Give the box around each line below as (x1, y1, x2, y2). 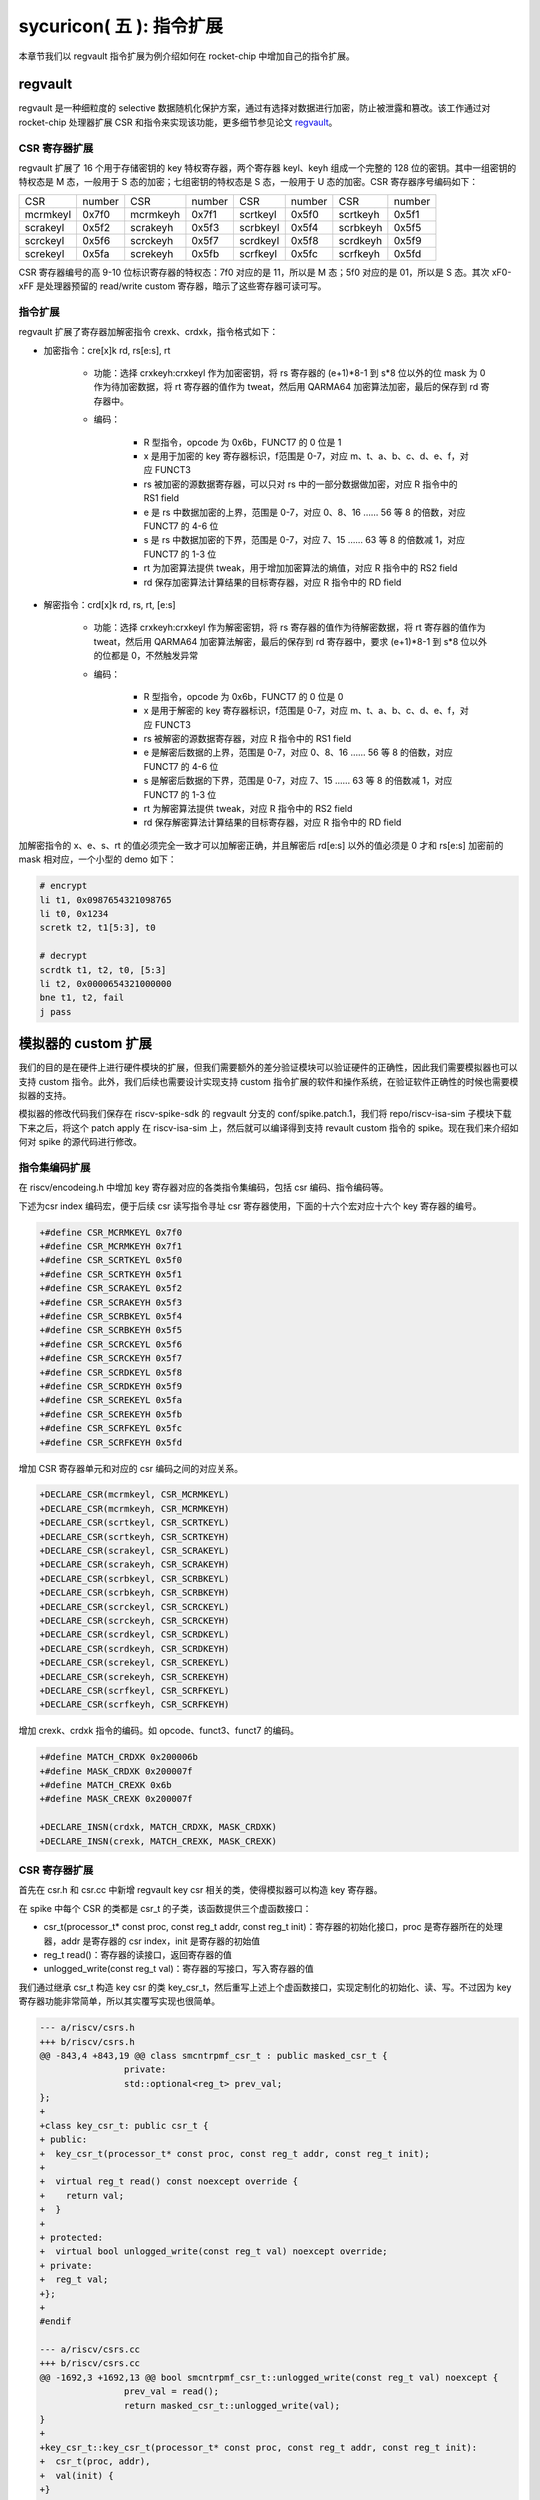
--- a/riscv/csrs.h (39, 2022, 135, 2034)
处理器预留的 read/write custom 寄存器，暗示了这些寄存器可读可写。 (45, 280, 327, 292)
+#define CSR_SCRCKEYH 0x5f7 (39, 1353, 183, 1364)
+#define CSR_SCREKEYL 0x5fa (39, 1395, 183, 1406)
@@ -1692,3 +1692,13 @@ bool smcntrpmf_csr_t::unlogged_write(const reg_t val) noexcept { (39, 2371, 499, 2383)
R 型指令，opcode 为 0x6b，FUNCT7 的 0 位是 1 (143, 436, 342, 448)
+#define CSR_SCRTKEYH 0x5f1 (39, 1268, 183, 1280)
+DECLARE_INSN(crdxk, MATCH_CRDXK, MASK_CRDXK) (39, 1821, 277, 1833)
